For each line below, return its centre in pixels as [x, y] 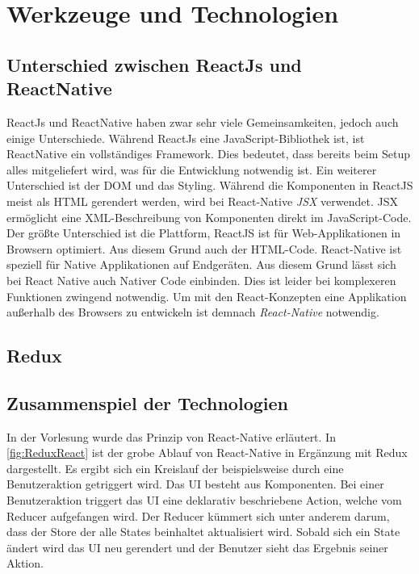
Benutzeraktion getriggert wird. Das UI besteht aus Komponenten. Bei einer [195, 484]
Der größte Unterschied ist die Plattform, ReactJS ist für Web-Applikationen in [204, 233]
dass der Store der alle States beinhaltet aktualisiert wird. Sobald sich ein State [203, 532]
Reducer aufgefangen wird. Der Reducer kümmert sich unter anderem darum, [198, 515]
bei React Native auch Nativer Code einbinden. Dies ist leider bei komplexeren [201, 280]
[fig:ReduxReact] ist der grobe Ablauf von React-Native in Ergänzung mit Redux [207, 452]
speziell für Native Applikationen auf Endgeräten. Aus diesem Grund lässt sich [201, 264]
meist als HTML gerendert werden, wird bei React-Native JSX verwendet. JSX [203, 201]
